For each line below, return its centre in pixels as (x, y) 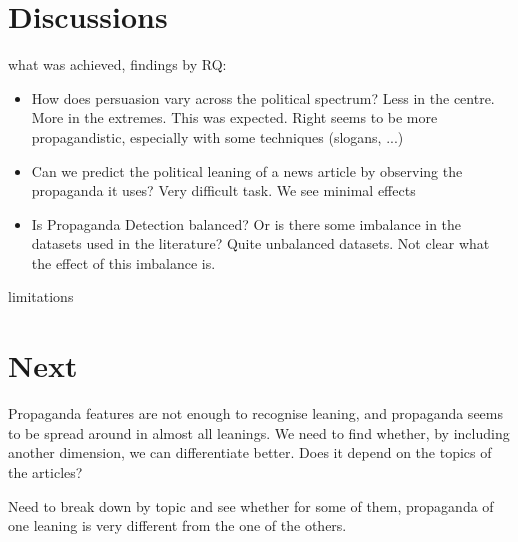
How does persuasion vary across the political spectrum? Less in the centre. (263, 97)
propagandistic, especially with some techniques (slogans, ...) (217, 136)
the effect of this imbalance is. (123, 262)
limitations (41, 296)
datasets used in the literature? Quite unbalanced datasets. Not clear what (260, 243)
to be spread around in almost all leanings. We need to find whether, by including (259, 432)
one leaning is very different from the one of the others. (177, 525)
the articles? (45, 471)
